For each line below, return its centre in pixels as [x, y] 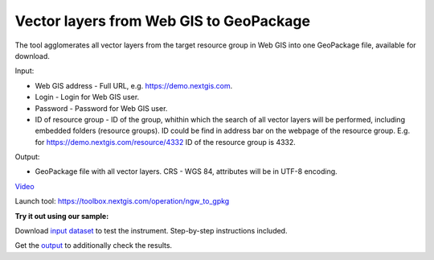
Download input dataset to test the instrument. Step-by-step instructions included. [151, 231]
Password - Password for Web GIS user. [101, 108]
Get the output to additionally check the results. [94, 246]
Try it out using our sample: [62, 216]
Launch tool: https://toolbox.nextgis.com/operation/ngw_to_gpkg [122, 201]
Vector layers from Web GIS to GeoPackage [163, 21]
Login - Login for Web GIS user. [87, 97]
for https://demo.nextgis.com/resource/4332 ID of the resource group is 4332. [166, 142]
